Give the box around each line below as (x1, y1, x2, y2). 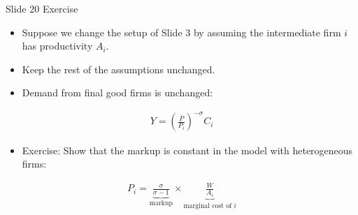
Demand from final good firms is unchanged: (22, 85, 213, 100)
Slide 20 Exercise (6, 1, 78, 15)
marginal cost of (183, 202, 232, 209)
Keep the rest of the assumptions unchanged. (22, 61, 215, 76)
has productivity (22, 38, 93, 53)
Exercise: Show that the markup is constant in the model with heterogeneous (22, 142, 353, 157)
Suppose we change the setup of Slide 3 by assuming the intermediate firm (22, 24, 341, 39)
